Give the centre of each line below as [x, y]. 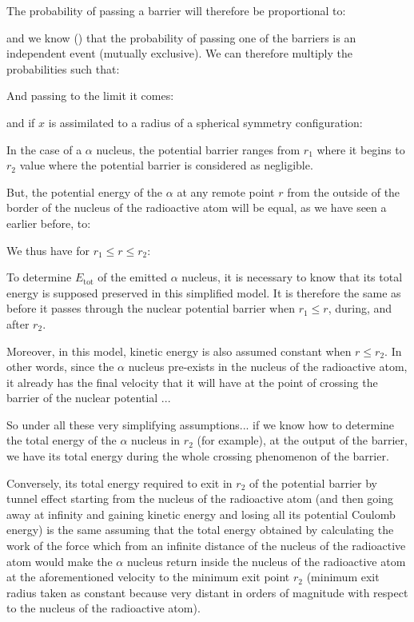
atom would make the [60, 561]
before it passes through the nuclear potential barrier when [151, 308]
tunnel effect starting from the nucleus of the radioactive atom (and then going [200, 498]
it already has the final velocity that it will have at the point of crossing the [192, 382]
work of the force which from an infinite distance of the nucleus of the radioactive [206, 546]
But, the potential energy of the [85, 191]
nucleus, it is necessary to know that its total [292, 277]
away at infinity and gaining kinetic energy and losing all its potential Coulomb [201, 514]
